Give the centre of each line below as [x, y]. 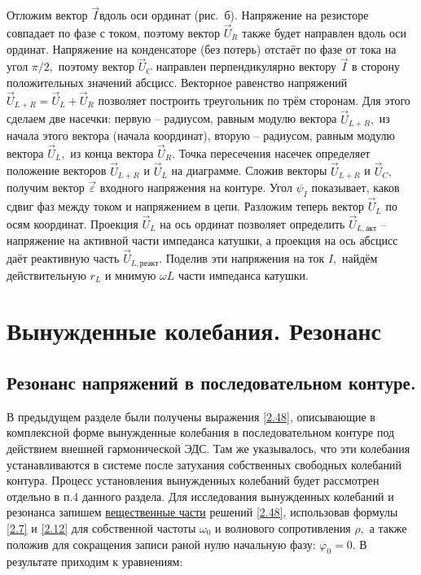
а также [388, 527]
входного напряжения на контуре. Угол [196, 187]
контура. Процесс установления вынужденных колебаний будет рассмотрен [193, 480]
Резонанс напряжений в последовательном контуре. [211, 382]
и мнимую [131, 274]
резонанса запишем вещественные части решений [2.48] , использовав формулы [202, 512]
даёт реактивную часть [63, 258]
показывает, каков [355, 187]
